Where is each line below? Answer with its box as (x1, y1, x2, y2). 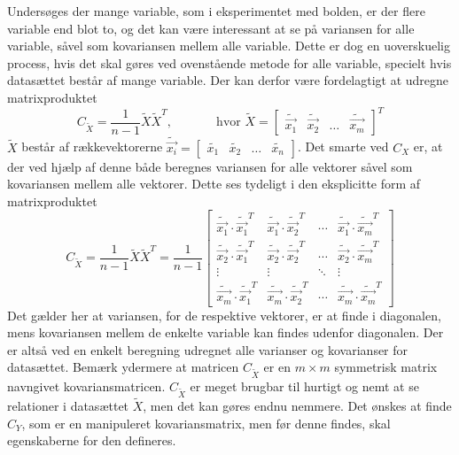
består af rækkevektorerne (21, 137, 163, 156)
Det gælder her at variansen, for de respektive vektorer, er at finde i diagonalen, (7, 305, 441, 324)
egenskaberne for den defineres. (7, 431, 176, 450)
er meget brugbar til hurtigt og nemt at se (190, 377, 419, 396)
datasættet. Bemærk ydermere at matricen (7, 358, 239, 376)
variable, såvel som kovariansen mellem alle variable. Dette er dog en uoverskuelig (7, 36, 450, 55)
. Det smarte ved (297, 137, 389, 156)
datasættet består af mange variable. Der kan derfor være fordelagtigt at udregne (7, 71, 449, 89)
